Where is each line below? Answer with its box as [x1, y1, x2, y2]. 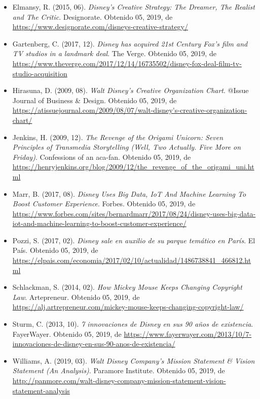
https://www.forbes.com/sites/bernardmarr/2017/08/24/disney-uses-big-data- [12, 208, 256, 218]
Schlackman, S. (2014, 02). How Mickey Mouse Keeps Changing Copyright [12, 282, 242, 292]
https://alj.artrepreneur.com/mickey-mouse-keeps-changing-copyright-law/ [12, 301, 244, 312]
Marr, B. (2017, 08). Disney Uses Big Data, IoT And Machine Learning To [12, 188, 246, 199]
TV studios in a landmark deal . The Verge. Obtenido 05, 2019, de [12, 48, 216, 59]
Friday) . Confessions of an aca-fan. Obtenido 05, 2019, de [12, 151, 191, 162]
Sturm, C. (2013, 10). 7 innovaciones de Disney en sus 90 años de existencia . [12, 319, 253, 329]
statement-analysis [12, 385, 70, 395]
